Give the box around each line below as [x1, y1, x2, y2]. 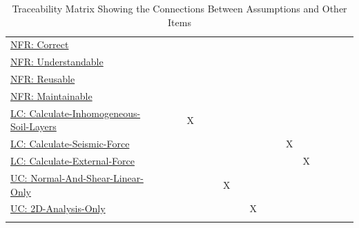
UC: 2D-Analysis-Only [10, 201, 106, 216]
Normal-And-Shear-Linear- [30, 170, 144, 185]
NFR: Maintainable [10, 88, 93, 103]
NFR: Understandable [10, 54, 104, 69]
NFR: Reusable [10, 72, 75, 86]
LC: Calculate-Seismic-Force [10, 136, 130, 151]
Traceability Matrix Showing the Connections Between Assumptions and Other [12, 1, 347, 15]
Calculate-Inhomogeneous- [29, 105, 141, 120]
